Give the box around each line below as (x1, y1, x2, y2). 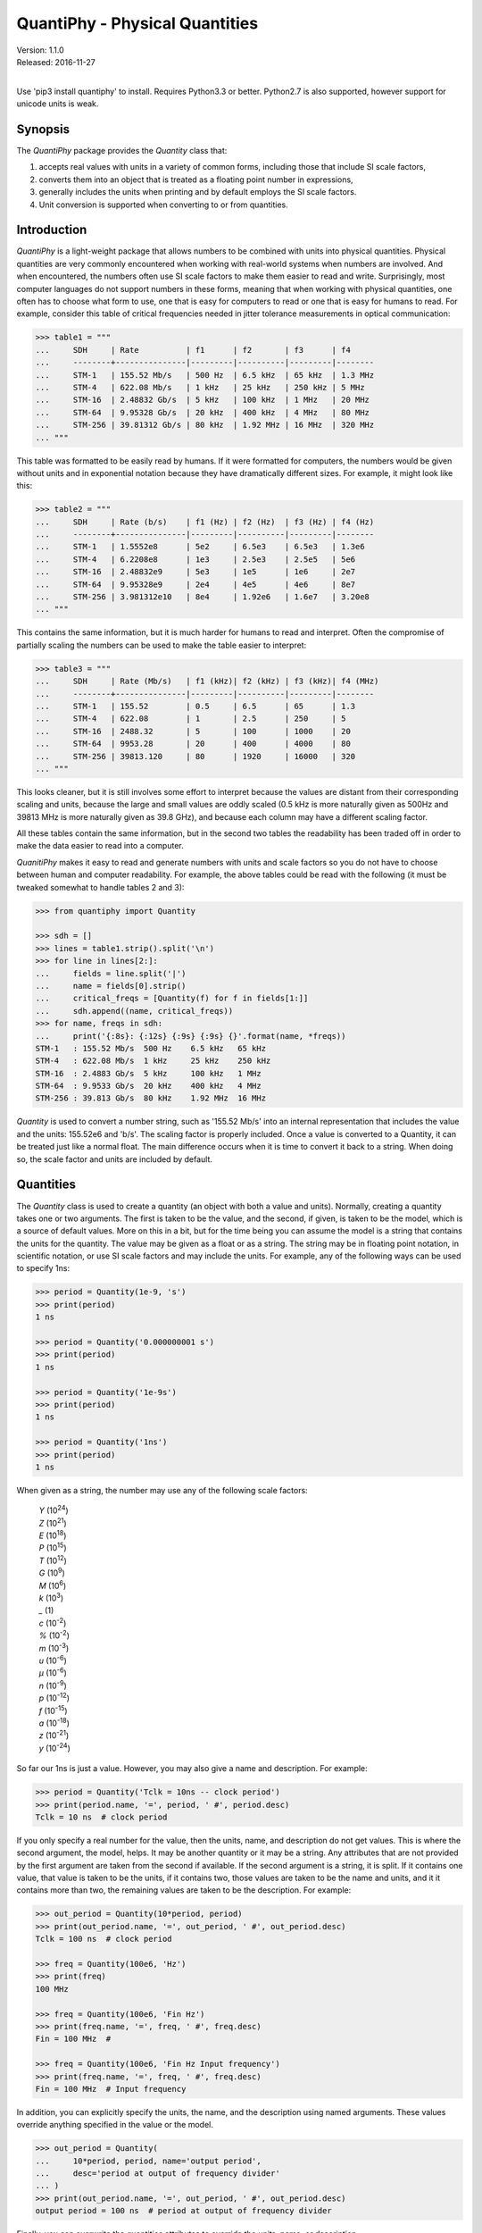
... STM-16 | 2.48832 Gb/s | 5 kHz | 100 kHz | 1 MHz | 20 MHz (35, 395, 370, 406)
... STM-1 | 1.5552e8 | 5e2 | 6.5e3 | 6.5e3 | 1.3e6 (35, 541, 365, 552)
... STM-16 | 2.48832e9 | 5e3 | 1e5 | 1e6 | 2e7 (35, 567, 356, 577)
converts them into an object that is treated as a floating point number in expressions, (38, 174, 353, 185)
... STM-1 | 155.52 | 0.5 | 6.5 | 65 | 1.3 (35, 701, 356, 711)
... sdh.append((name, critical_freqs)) (35, 1006, 234, 1016)
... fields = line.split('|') (35, 968, 187, 978)
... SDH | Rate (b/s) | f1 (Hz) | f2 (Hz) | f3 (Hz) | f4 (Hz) (35, 516, 375, 527)
